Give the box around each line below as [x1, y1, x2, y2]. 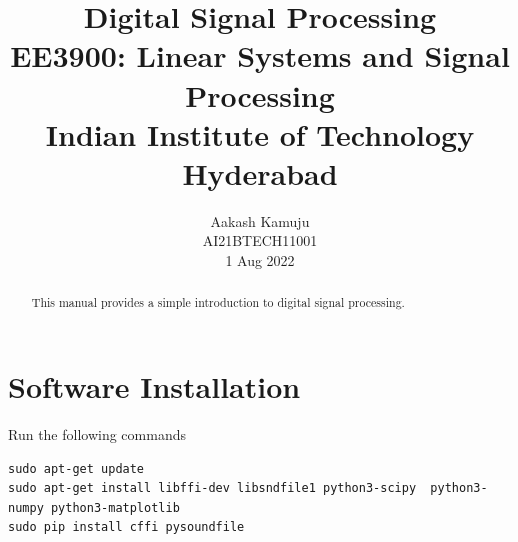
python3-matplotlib [50, 500, 180, 515]
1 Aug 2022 [225, 250, 295, 271]
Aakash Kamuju [210, 210, 310, 231]
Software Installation [8, 366, 301, 407]
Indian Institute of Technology [45, 113, 475, 154]
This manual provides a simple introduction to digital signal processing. [31, 294, 405, 311]
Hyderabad [182, 152, 338, 193]
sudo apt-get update [8, 461, 145, 476]
